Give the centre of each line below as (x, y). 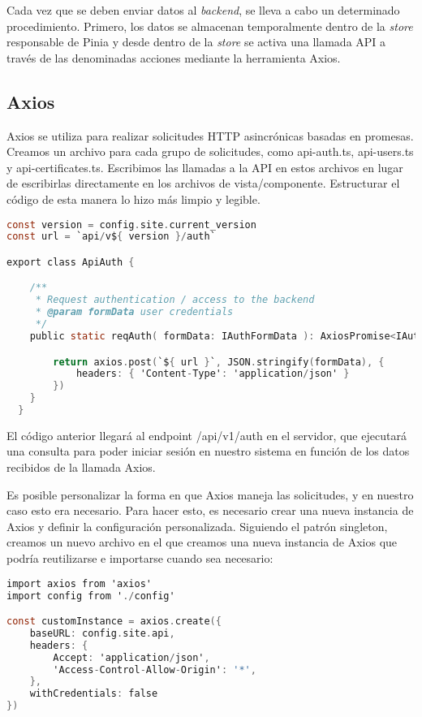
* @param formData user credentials (134, 312)
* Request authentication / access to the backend (175, 300)
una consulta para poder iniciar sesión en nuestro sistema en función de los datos (208, 451)
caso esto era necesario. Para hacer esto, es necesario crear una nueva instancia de (210, 510)
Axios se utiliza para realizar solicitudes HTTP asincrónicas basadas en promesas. (210, 135)
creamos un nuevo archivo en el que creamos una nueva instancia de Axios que (202, 542)
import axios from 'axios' (79, 583)
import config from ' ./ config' (91, 596)
